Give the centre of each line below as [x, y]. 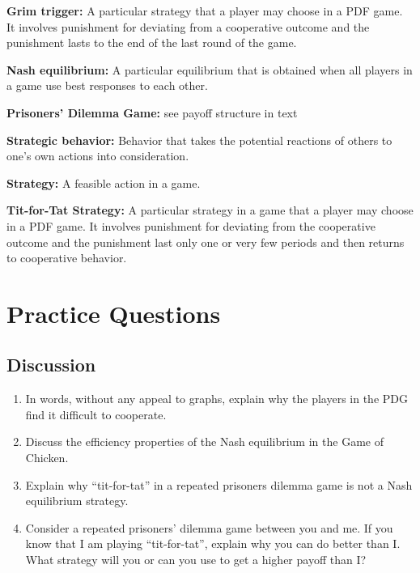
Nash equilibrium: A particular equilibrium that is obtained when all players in [210, 69]
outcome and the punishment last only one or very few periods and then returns [206, 242]
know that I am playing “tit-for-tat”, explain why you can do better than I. [213, 543]
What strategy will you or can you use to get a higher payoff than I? [196, 560]
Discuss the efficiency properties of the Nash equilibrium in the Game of [204, 441]
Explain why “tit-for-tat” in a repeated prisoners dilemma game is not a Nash [219, 484]
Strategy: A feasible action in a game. [104, 183]
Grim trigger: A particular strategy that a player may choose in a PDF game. [205, 11]
